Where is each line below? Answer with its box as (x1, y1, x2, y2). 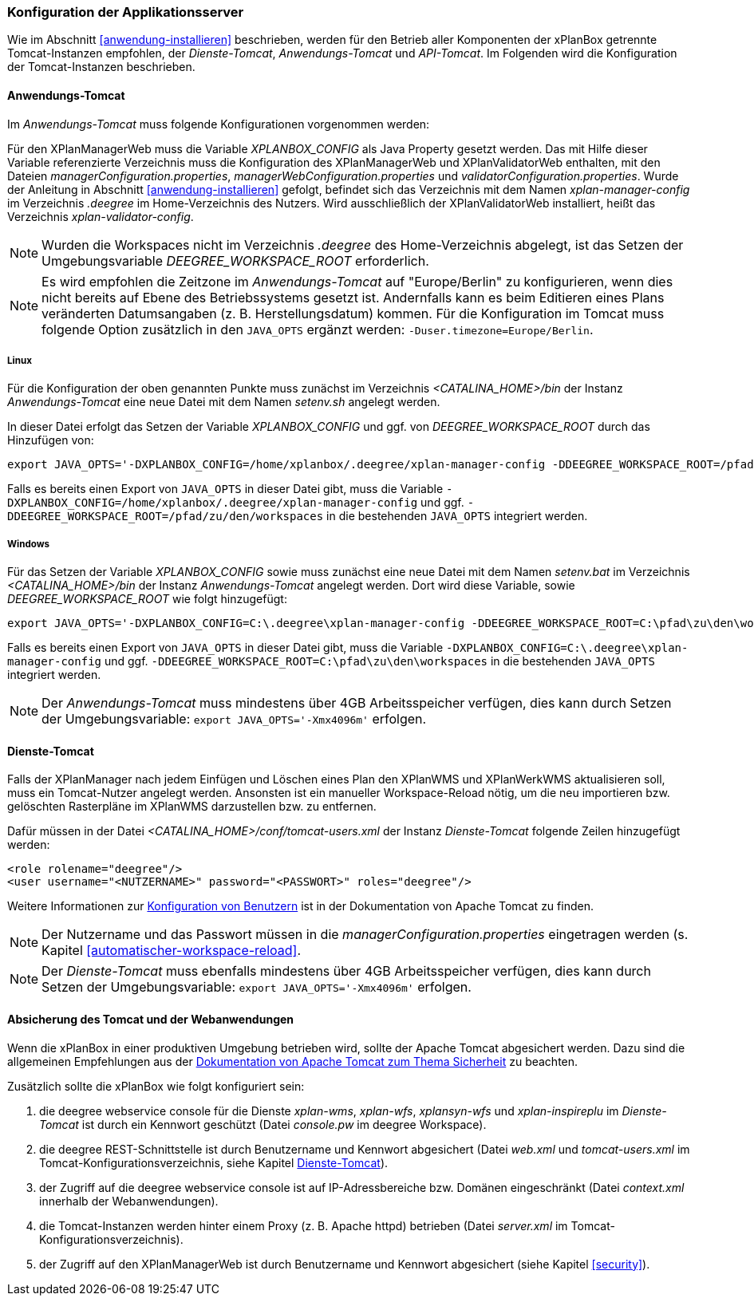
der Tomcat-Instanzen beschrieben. (7, 60, 195, 74)
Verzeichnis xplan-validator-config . (7, 209, 194, 223)
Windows (7, 538, 50, 550)
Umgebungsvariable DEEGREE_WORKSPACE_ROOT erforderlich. (41, 252, 429, 269)
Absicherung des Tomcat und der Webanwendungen (7, 1012, 294, 1026)
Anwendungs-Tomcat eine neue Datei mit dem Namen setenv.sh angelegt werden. (7, 395, 440, 409)
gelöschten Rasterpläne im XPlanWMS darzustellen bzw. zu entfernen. (7, 799, 377, 814)
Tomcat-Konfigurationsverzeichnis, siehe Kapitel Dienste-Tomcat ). (39, 1155, 389, 1170)
